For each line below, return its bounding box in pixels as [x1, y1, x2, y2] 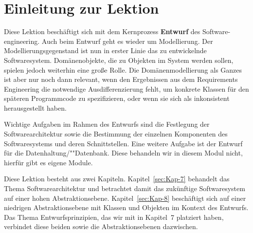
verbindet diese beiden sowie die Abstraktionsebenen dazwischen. [4, 221, 198, 232]
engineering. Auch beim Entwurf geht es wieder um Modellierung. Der [4, 36, 213, 46]
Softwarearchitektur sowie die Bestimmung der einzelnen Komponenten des [4, 129, 228, 139]
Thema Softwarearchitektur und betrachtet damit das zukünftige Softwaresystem [4, 183, 245, 194]
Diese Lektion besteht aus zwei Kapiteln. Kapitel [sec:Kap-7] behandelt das [4, 174, 230, 184]
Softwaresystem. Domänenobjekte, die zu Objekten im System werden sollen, [4, 55, 234, 65]
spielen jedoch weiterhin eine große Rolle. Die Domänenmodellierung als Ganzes [4, 64, 242, 75]
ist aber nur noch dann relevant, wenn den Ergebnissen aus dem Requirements [4, 74, 238, 84]
